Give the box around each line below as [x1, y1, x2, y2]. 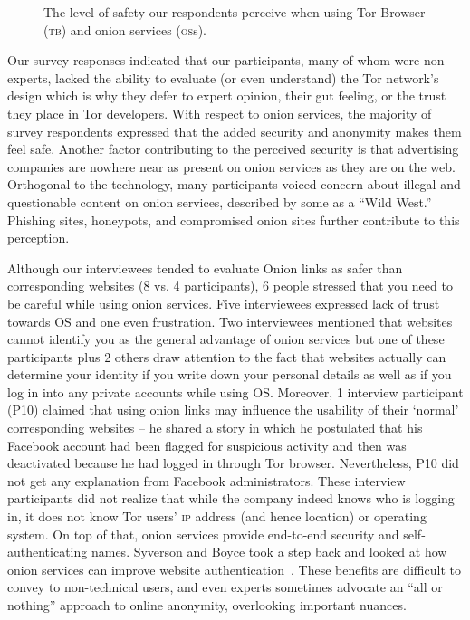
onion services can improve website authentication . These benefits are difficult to [7, 559, 461, 578]
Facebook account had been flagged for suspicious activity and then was [7, 435, 407, 454]
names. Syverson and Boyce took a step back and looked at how [91, 542, 447, 561]
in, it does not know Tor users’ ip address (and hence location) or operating [7, 507, 427, 526]
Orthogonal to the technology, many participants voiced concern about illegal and [7, 175, 461, 194]
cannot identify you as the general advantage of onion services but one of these [7, 329, 445, 348]
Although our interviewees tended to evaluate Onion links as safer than [7, 258, 403, 277]
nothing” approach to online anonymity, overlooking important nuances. [7, 596, 407, 614]
